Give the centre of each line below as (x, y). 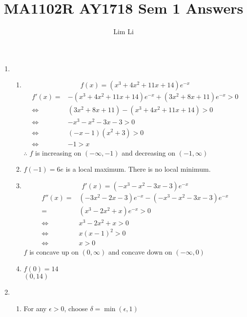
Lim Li (123, 31)
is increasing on (58, 152)
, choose (76, 308)
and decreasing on (148, 152)
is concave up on (54, 252)
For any (35, 308)
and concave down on (140, 252)
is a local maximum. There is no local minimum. (138, 169)
